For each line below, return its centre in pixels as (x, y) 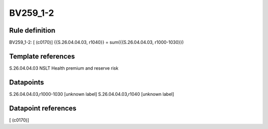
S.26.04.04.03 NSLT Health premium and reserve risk (64, 68)
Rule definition (32, 30)
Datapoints (27, 82)
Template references (42, 56)
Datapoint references (43, 108)
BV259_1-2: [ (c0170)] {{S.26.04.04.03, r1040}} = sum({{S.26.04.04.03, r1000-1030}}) (97, 43)
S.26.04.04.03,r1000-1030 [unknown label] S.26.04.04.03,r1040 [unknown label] (92, 94)
